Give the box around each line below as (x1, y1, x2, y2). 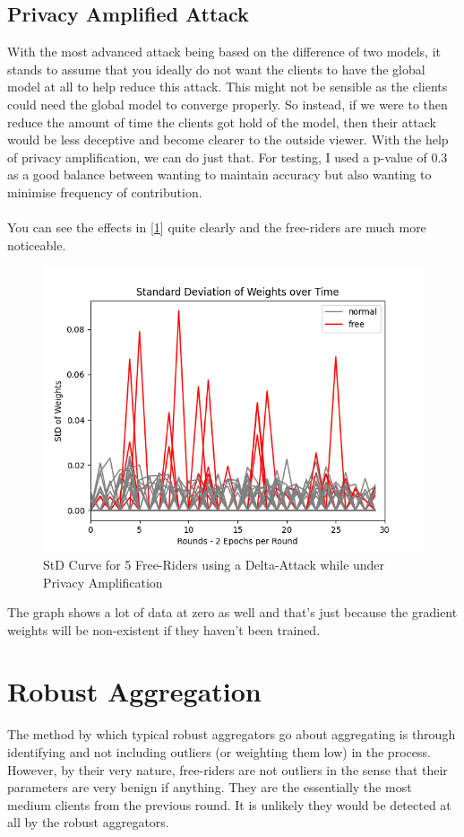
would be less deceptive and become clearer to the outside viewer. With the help (7, 130, 449, 149)
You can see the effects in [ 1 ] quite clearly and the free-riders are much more (7, 218, 426, 237)
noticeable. (7, 235, 66, 254)
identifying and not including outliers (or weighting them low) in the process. (7, 743, 431, 762)
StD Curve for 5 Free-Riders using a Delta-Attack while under (43, 554, 385, 573)
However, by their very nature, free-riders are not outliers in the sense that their (7, 760, 448, 779)
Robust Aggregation (7, 673, 262, 710)
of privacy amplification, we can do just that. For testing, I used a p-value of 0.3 (7, 147, 448, 166)
